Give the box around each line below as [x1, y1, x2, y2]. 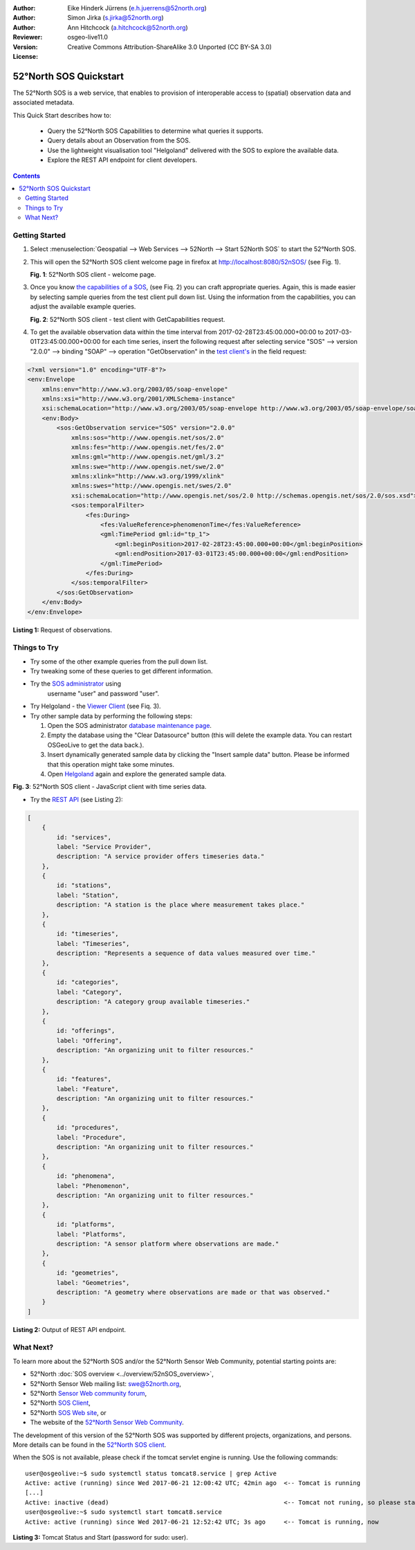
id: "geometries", [56, 1269, 119, 1277]
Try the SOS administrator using [30, 680, 121, 688]
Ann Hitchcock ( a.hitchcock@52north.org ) [67, 23, 188, 31]
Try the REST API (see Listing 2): [30, 795, 124, 803]
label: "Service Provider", [56, 843, 152, 850]
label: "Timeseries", [56, 940, 130, 947]
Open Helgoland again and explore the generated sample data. [47, 769, 227, 778]
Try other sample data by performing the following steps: [30, 711, 193, 720]
